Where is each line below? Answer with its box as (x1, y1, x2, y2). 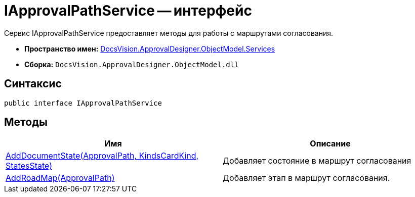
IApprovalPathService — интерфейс (4, 2, 252, 19)
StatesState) (6, 161, 53, 171)
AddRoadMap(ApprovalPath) (6, 173, 115, 183)
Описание (310, 138, 351, 149)
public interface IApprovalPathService (4, 98, 162, 107)
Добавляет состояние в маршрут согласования (223, 156, 411, 166)
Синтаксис (4, 77, 62, 90)
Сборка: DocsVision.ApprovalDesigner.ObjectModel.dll (24, 60, 239, 69)
